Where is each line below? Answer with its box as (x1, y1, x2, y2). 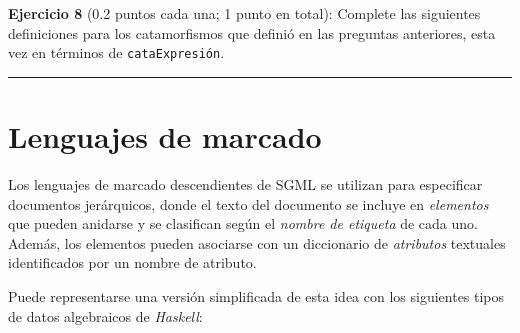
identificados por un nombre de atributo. (8, 252, 257, 273)
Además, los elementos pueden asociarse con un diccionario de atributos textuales (8, 232, 506, 253)
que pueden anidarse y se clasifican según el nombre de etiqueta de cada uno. (8, 213, 478, 234)
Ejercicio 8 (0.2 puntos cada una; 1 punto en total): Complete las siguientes (8, 3, 481, 23)
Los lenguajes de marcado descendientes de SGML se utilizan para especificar (8, 173, 483, 194)
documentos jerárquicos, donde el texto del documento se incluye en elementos (8, 193, 489, 214)
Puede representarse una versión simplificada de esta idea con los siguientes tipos (8, 285, 505, 306)
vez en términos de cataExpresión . (8, 42, 225, 63)
